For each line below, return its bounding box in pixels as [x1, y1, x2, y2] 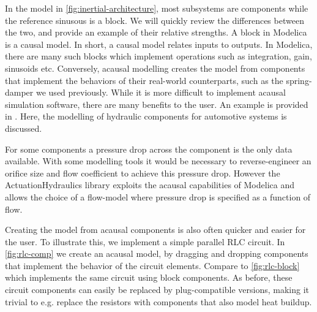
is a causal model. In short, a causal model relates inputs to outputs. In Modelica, [5, 37, 313, 50]
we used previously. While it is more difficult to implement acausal [35, 86, 286, 99]
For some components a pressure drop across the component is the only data [5, 142, 293, 155]
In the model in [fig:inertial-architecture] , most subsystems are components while [5, 2, 308, 14]
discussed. [5, 121, 42, 134]
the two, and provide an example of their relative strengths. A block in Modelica [5, 26, 307, 39]
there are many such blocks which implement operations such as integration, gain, [5, 50, 312, 63]
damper [5, 86, 34, 99]
